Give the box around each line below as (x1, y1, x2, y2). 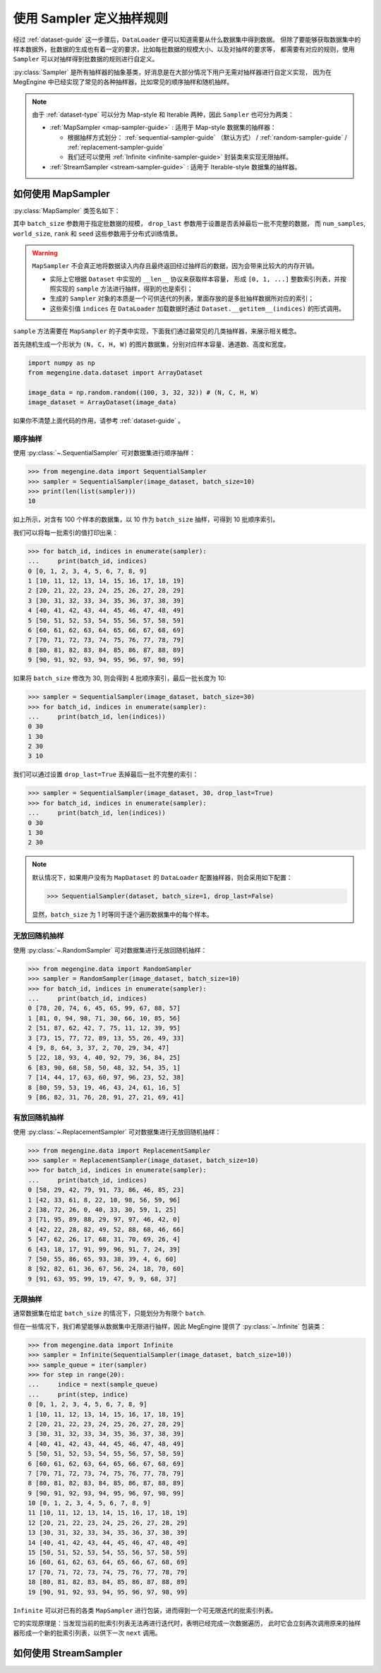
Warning (32, 248, 58, 257)
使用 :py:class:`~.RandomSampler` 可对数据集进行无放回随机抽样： (13, 946, 207, 954)
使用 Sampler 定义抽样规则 (13, 11, 169, 26)
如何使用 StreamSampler (13, 1648, 123, 1660)
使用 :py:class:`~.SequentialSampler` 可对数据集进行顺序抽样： (13, 449, 195, 457)
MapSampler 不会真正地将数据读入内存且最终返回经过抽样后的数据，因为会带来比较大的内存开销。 (32, 262, 319, 270)
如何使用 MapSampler (13, 188, 111, 200)
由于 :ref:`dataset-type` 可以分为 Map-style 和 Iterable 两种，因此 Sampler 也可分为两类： (32, 110, 294, 119)
